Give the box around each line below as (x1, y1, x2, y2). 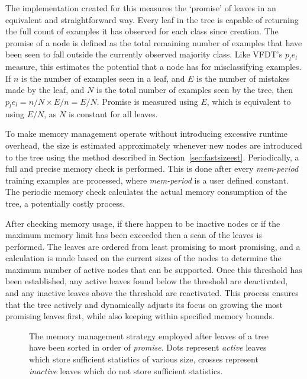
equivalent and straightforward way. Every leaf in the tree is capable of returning (5, 13, 299, 25)
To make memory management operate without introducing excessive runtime (5, 127, 288, 140)
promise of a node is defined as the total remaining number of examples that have (5, 36, 302, 49)
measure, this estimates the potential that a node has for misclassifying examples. (5, 60, 302, 73)
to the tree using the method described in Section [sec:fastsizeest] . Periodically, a (5, 150, 299, 163)
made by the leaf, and (5, 83, 85, 96)
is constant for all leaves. (68, 107, 158, 120)
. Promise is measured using (96, 95, 198, 107)
